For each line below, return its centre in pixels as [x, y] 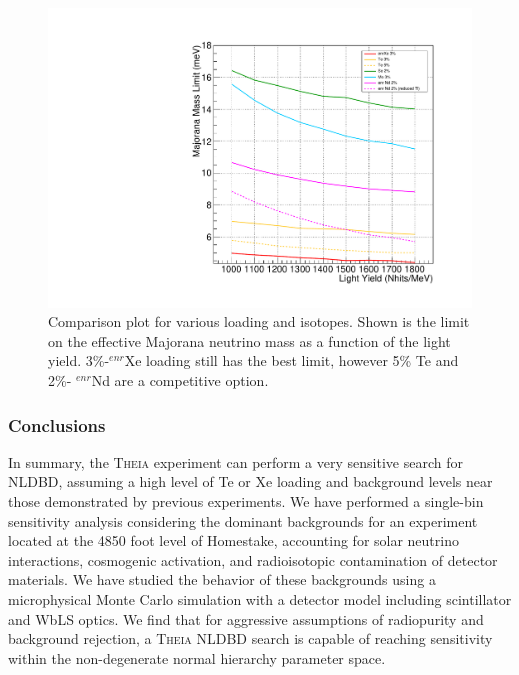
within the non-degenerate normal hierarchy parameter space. [197, 657]
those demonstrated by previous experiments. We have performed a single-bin [246, 501]
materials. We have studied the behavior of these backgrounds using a [222, 579]
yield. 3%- [79, 360]
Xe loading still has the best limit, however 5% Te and [291, 360]
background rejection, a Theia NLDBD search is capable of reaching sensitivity [250, 638]
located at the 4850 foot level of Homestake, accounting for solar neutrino [233, 540]
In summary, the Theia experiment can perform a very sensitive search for [235, 461]
